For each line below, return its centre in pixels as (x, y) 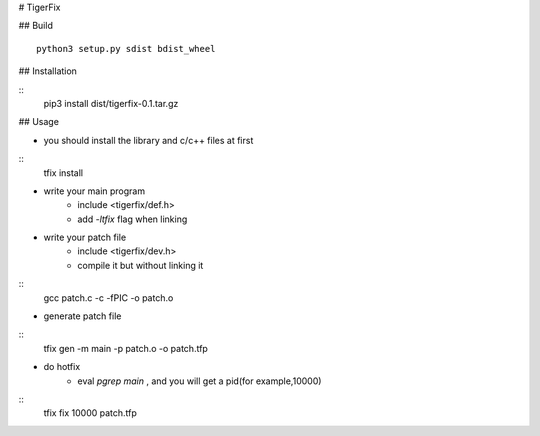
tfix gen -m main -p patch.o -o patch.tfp (126, 348)
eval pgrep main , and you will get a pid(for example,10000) (199, 381)
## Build (36, 26)
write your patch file (85, 237)
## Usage (39, 122)
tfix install (63, 172)
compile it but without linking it (140, 265)
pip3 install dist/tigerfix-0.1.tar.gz (111, 103)
